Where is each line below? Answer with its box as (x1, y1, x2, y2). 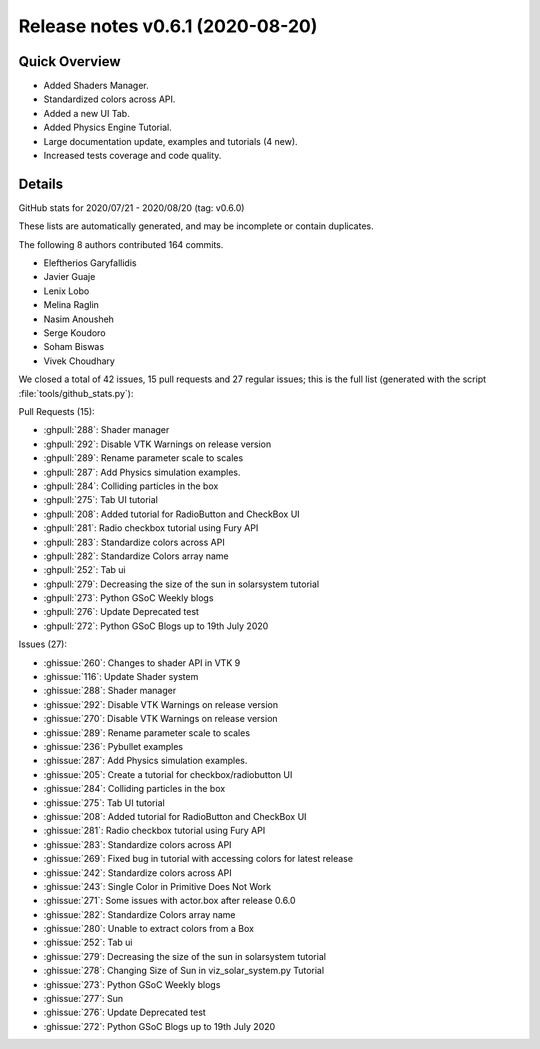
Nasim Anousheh (43, 313, 115, 325)
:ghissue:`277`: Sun (43, 993, 124, 1005)
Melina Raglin (43, 299, 100, 311)
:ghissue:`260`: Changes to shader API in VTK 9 (43, 656, 241, 669)
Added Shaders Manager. (43, 80, 149, 92)
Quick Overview (18, 53, 121, 70)
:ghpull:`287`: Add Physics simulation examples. (43, 466, 241, 478)
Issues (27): (18, 638, 68, 650)
